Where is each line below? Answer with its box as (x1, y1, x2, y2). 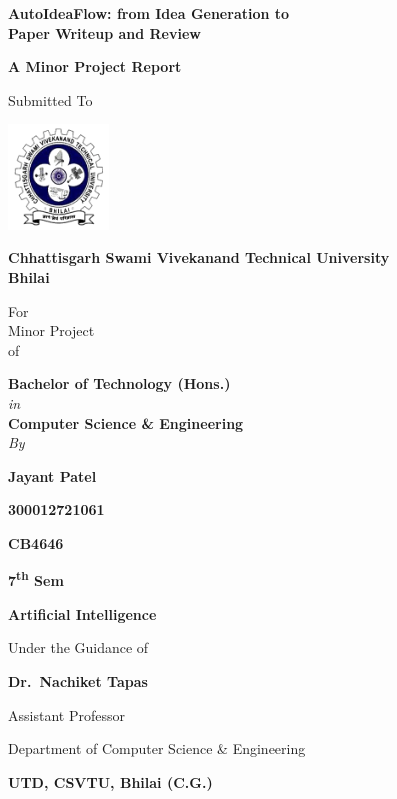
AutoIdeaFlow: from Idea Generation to (8, 3, 290, 23)
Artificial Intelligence (8, 603, 157, 624)
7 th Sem (8, 567, 64, 591)
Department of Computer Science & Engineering (8, 738, 306, 759)
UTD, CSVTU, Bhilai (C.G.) (8, 771, 213, 792)
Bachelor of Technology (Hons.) (8, 373, 231, 394)
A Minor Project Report (8, 56, 182, 77)
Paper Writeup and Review (8, 22, 201, 43)
